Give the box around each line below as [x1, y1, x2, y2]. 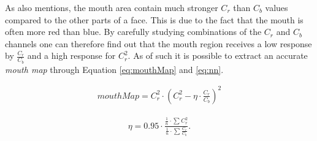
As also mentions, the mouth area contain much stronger [5, 1, 218, 13]
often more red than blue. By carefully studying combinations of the [5, 25, 262, 38]
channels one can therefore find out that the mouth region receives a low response [5, 37, 312, 50]
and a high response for [27, 49, 116, 62]
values [265, 1, 288, 13]
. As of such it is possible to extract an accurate [128, 49, 308, 62]
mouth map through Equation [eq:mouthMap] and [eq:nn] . [5, 63, 224, 75]
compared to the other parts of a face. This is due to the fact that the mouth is [5, 13, 304, 26]
